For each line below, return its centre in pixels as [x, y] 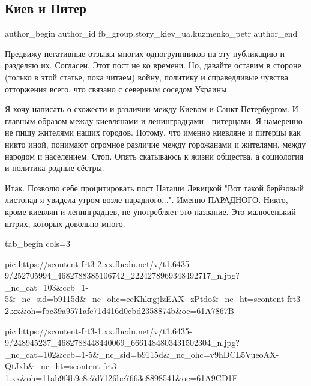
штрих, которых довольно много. [65, 223]
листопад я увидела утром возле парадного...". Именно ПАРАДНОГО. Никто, [146, 200]
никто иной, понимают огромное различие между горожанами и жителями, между [155, 144]
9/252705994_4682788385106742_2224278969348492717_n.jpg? [122, 275]
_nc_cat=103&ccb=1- [47, 287]
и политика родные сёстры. [55, 168]
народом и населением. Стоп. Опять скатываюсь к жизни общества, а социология [154, 156]
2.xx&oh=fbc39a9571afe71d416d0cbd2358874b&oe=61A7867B [119, 311]
